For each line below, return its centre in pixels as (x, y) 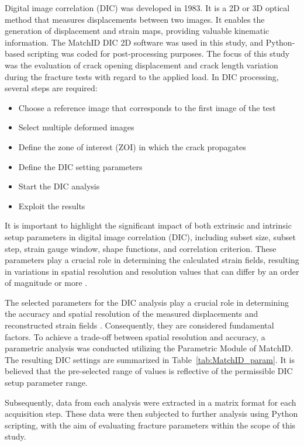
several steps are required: (51, 88)
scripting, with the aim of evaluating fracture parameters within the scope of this (150, 425)
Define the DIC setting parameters (80, 166)
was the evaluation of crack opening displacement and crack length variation (141, 65)
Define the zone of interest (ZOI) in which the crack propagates (132, 146)
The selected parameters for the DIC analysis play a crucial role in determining (147, 302)
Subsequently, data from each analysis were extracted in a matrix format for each (151, 402)
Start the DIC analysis (59, 186)
